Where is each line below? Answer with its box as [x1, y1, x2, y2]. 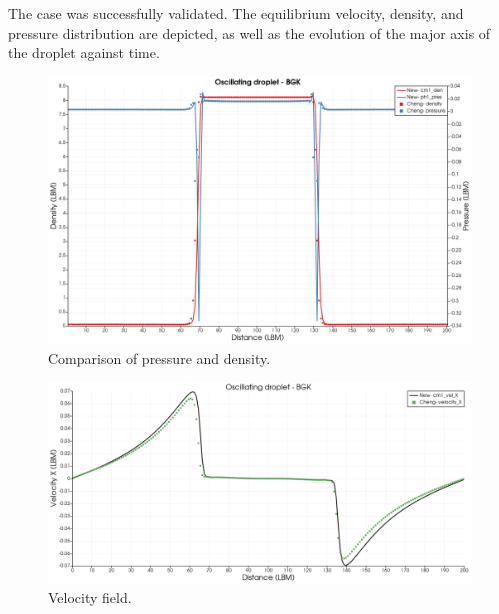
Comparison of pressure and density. [48, 347, 271, 368]
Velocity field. [48, 587, 132, 608]
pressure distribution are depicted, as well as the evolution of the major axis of [8, 22, 491, 43]
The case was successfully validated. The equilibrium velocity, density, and [8, 3, 464, 23]
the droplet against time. [8, 42, 160, 63]
